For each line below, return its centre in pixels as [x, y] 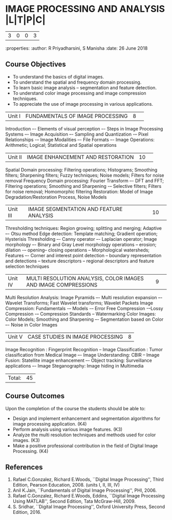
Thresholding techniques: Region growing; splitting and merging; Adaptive [84, 228]
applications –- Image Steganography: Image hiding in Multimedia [74, 365]
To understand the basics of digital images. [58, 76]
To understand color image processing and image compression [80, 93]
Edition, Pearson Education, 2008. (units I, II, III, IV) [66, 485]
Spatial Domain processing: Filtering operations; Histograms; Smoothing [81, 169]
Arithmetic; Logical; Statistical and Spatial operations [61, 145]
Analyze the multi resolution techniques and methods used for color [84, 435]
